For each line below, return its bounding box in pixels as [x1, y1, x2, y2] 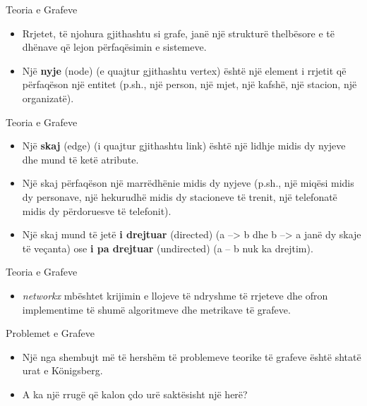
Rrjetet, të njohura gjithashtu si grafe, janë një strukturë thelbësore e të [22, 25, 335, 40]
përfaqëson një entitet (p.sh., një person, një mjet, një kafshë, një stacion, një [22, 77, 357, 92]
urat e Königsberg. [22, 363, 103, 378]
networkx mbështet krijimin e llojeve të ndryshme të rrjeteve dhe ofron [22, 288, 328, 302]
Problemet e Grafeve [6, 326, 95, 340]
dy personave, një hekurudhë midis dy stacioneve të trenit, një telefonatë [22, 189, 337, 204]
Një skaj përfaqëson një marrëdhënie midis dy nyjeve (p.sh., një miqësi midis [22, 176, 354, 190]
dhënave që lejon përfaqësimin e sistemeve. [22, 39, 207, 54]
